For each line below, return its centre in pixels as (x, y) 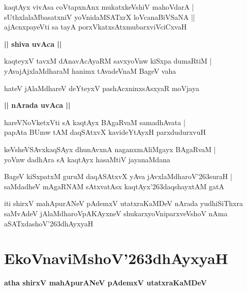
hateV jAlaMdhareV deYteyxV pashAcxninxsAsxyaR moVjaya (102, 88)
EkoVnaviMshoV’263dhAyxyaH (116, 258)
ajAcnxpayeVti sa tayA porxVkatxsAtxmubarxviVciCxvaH (96, 27)
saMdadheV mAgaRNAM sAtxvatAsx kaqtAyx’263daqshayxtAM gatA (114, 186)
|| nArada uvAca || (37, 105)
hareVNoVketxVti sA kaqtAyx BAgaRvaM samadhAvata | (95, 122)
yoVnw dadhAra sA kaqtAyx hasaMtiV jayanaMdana (87, 159)
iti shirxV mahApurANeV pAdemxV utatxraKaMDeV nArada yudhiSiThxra (123, 203)
